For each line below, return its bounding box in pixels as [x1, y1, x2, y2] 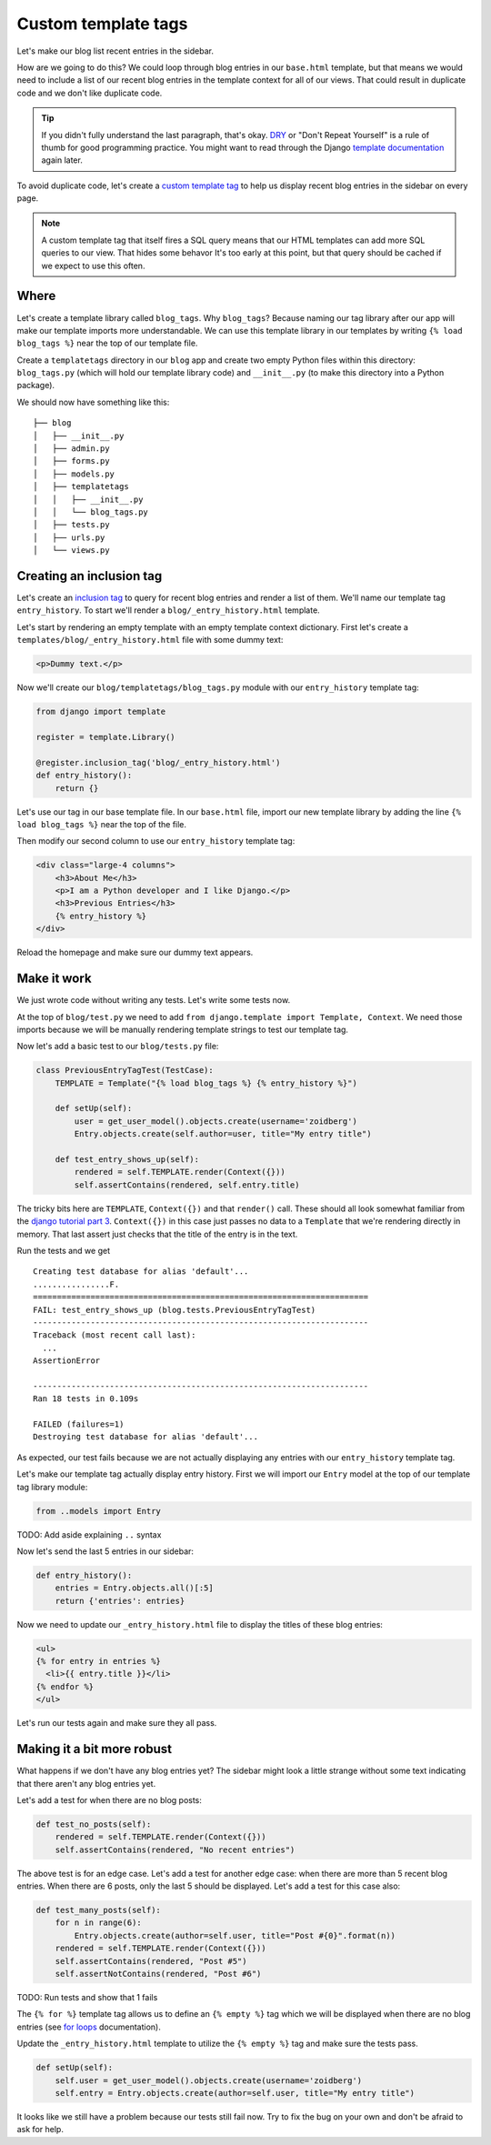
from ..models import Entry [35, 1506, 161, 1516]
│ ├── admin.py [33, 444, 110, 454]
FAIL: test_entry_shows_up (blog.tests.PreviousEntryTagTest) [33, 1305, 316, 1315]
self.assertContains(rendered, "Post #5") [55, 1956, 247, 1966]
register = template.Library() [35, 732, 176, 742]
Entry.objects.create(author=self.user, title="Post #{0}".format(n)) [74, 1930, 396, 1940]
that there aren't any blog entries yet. [16, 1778, 156, 1789]
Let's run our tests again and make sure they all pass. [16, 1718, 217, 1729]
